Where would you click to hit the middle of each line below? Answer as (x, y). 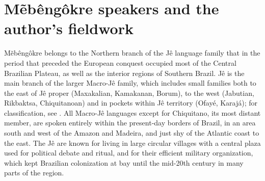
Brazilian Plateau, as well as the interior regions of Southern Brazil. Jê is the (124, 73)
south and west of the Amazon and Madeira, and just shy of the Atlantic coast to (132, 133)
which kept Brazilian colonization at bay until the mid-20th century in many (124, 162)
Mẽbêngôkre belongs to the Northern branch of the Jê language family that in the (132, 53)
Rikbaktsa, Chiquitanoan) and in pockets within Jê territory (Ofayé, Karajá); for (131, 103)
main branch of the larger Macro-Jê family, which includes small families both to (130, 83)
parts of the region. (34, 173)
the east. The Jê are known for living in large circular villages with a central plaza (132, 143)
